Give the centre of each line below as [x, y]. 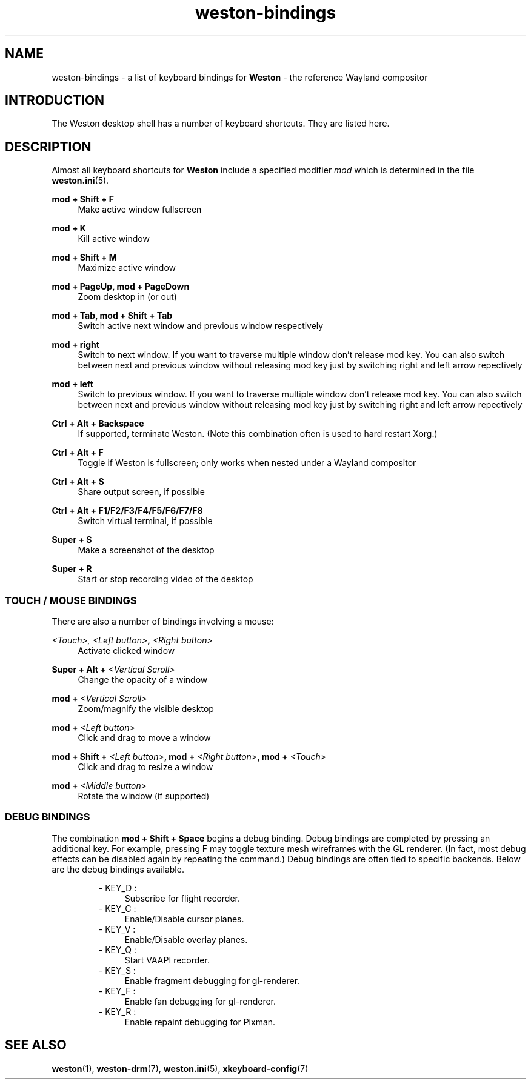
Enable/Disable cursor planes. [184, 919]
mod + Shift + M [84, 258]
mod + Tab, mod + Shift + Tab [112, 316]
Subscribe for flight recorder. [182, 898]
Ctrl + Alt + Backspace [98, 424]
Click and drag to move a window [144, 738]
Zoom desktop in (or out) [127, 297]
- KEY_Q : [118, 949]
